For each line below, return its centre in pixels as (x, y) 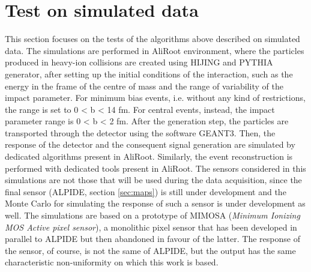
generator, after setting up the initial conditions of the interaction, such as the (149, 74)
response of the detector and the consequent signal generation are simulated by (150, 144)
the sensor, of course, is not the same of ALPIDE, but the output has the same (150, 250)
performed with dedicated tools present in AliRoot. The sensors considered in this (155, 168)
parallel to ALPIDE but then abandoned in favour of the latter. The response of (152, 239)
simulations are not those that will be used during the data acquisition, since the (153, 180)
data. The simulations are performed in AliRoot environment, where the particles (155, 50)
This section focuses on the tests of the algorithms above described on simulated (152, 39)
